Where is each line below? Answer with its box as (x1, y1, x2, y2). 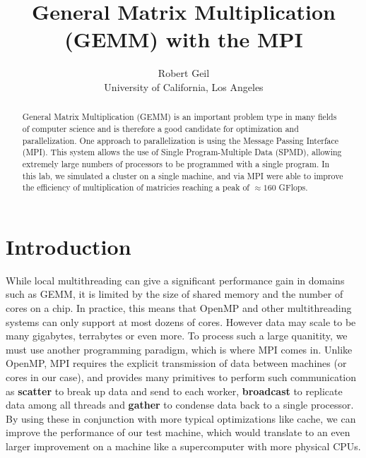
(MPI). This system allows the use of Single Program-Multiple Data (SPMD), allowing (22, 146, 342, 158)
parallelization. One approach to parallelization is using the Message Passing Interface (22, 134, 339, 146)
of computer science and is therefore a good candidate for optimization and (22, 122, 299, 134)
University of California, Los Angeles (104, 79, 264, 94)
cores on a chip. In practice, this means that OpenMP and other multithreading (6, 301, 352, 315)
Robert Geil (158, 66, 210, 80)
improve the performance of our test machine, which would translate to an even (6, 425, 350, 440)
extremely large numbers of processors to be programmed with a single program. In (22, 157, 330, 169)
